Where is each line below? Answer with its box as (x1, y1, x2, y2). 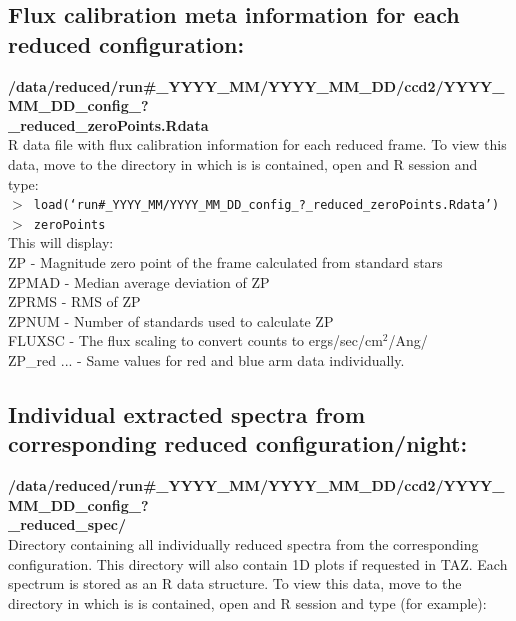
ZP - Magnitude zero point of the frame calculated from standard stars (8, 252, 443, 273)
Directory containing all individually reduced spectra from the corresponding (8, 534, 479, 554)
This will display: (8, 232, 114, 253)
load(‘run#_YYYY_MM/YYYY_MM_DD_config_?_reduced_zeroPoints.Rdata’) (33, 198, 500, 213)
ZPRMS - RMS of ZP (8, 291, 141, 312)
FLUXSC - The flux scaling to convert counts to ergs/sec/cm (8, 330, 383, 351)
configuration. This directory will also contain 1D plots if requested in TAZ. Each (8, 553, 508, 574)
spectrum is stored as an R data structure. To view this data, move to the (8, 573, 462, 594)
